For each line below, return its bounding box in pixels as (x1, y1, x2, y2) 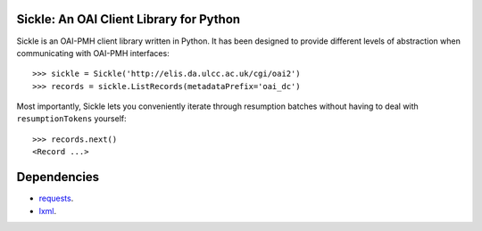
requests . (38, 193, 74, 204)
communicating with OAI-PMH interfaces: (16, 47, 170, 58)
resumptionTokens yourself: (16, 113, 127, 124)
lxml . (38, 205, 57, 216)
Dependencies (16, 169, 100, 185)
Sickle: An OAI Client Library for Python (16, 12, 241, 27)
